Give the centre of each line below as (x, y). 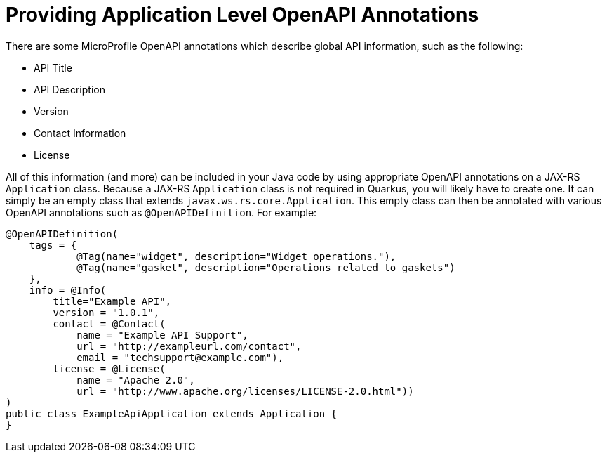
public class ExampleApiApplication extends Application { (172, 413)
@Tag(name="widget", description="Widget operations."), (236, 256)
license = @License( (109, 368)
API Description (69, 89)
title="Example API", (112, 301)
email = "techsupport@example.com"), (180, 357)
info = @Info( (68, 290)
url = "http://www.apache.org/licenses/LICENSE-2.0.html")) (245, 391)
